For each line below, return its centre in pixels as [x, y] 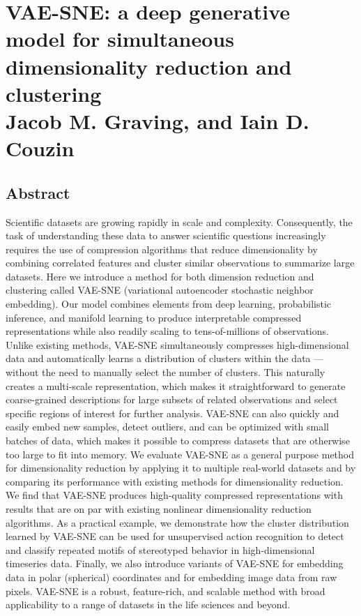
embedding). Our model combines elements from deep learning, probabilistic [169, 304]
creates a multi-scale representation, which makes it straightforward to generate [176, 385]
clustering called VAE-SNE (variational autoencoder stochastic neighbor [160, 290]
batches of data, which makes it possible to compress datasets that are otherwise [178, 441]
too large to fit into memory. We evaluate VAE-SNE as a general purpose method [180, 454]
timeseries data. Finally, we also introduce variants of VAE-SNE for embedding [175, 563]
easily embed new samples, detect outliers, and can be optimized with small [167, 427]
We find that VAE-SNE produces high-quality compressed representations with [174, 495]
